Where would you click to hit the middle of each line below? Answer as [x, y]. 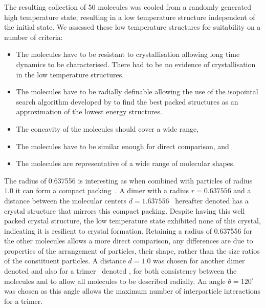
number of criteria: [34, 37]
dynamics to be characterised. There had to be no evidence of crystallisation [136, 64]
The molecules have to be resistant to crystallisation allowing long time [128, 54]
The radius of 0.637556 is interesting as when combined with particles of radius [128, 180]
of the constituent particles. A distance [65, 261]
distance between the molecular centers [65, 200]
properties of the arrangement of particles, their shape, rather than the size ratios [132, 250]
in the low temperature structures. [70, 74]
